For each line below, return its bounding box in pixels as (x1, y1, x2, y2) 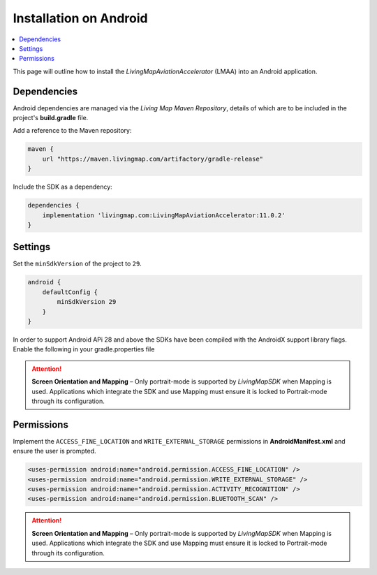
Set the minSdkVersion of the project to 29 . (13, 259, 142, 268)
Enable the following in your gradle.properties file (13, 345, 155, 354)
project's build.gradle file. (13, 114, 89, 122)
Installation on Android (13, 10, 148, 26)
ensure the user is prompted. (13, 447, 97, 456)
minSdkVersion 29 (57, 298, 117, 306)
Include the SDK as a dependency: (13, 182, 113, 191)
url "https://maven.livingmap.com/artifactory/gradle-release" (42, 154, 264, 163)
